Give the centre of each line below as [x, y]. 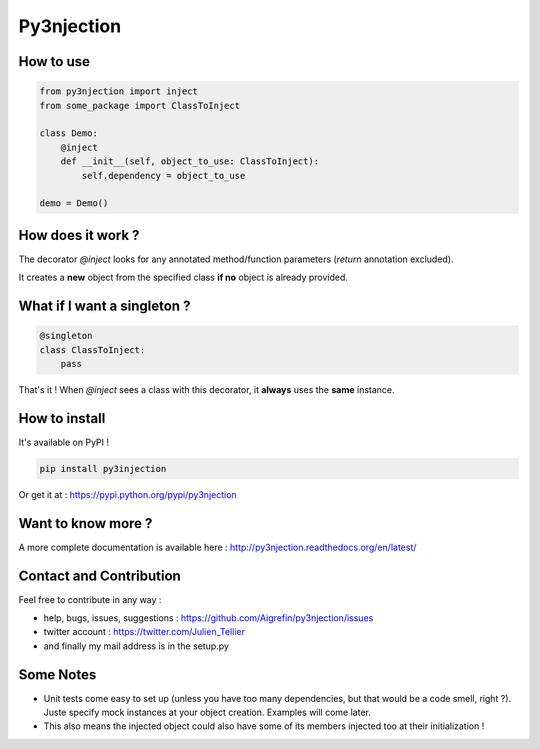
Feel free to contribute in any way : [90, 599]
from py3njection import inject [119, 91]
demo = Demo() [74, 203]
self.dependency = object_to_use [163, 175]
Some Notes [57, 674]
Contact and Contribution [100, 575]
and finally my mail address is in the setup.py [136, 646]
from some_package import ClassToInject [139, 105]
